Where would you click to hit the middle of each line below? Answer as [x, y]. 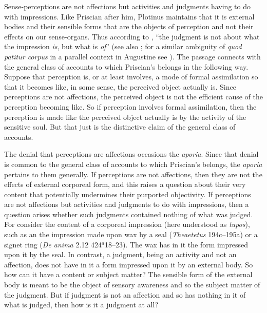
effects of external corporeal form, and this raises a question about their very [125, 184]
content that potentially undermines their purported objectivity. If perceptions [128, 194]
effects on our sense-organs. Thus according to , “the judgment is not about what [132, 36]
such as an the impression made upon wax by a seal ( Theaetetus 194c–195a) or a [131, 234]
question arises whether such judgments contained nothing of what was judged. [129, 214]
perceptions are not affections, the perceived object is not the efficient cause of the [133, 97]
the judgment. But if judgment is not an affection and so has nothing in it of [125, 294]
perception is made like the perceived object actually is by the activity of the [125, 117]
